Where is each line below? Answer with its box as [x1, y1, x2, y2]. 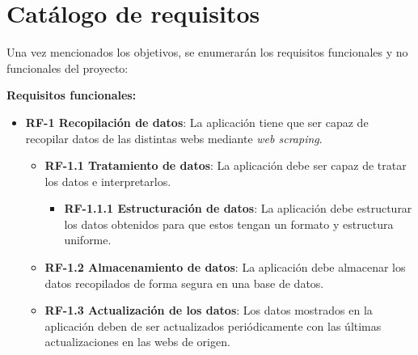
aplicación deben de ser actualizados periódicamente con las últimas [44, 317, 382, 334]
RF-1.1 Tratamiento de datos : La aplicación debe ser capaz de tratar [44, 157, 407, 174]
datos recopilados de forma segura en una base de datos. [44, 274, 324, 291]
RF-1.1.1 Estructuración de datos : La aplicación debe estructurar [64, 200, 412, 217]
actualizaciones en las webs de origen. [44, 333, 230, 350]
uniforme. [64, 231, 112, 248]
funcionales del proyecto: [6, 59, 129, 76]
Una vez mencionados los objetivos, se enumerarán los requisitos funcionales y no [6, 44, 408, 61]
